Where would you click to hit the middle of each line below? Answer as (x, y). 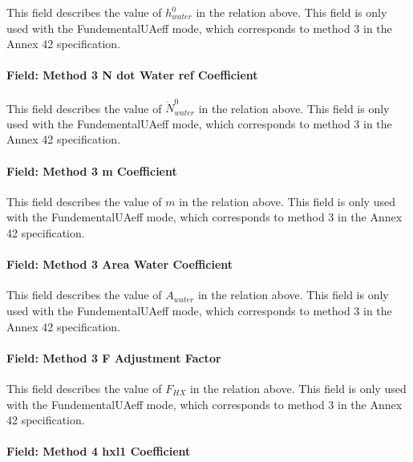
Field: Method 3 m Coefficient (92, 170)
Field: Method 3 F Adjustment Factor (114, 357)
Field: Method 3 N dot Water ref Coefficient (132, 75)
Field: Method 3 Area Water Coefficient (120, 264)
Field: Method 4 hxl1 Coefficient (99, 451)
